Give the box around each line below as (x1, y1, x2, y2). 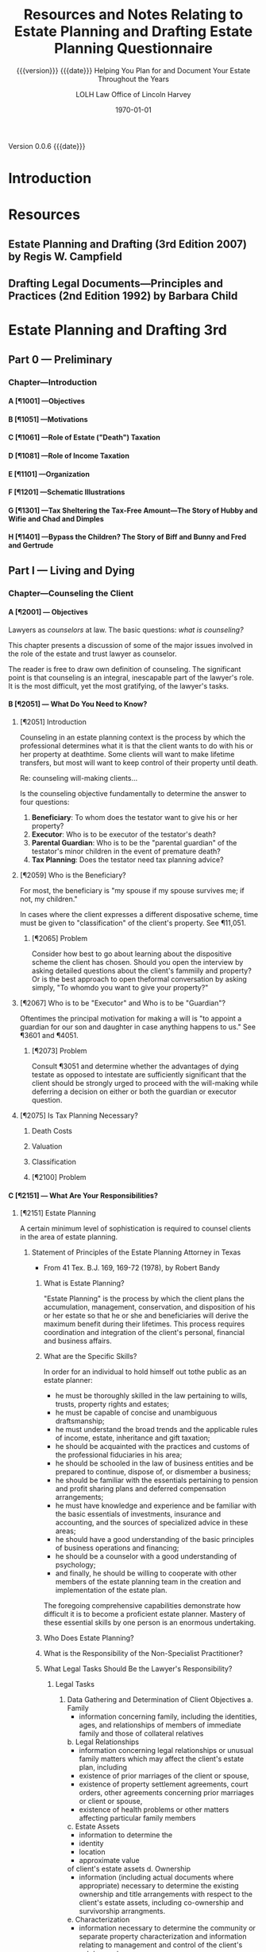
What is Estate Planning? (43, 1279, 125, 1288)
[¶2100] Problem (31, 1173, 87, 1182)
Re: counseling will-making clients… (19, 774, 138, 783)
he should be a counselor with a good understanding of (55, 1552, 237, 1561)
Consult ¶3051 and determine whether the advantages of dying (31, 1061, 239, 1072)
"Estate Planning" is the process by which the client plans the (43, 1294, 245, 1303)
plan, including (79, 1763, 127, 1772)
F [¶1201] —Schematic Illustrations (8, 487, 125, 497)
